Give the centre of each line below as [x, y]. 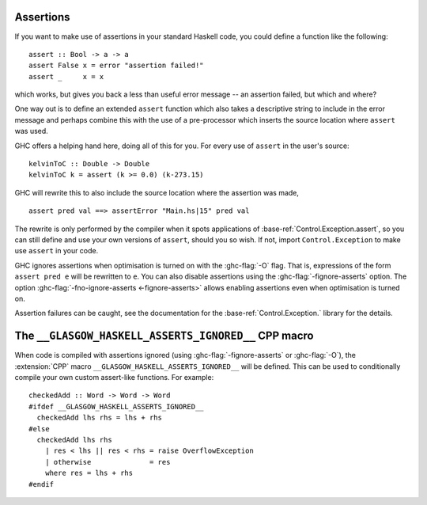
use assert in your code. [57, 251]
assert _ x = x [66, 76]
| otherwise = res [108, 462]
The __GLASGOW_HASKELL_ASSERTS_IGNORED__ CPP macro [164, 336]
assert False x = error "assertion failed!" [117, 66]
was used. [32, 131]
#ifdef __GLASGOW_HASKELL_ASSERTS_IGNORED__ [117, 406]
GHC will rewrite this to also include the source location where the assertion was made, [157, 192]
